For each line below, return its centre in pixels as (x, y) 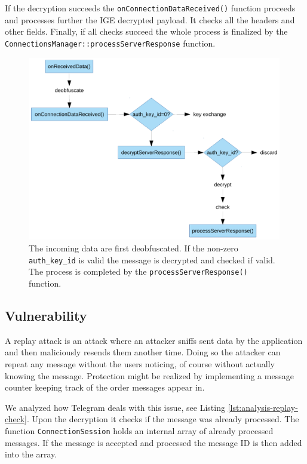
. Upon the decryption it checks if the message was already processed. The (163, 419)
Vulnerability (46, 315)
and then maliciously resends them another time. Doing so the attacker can (143, 352)
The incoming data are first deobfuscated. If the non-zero (133, 248)
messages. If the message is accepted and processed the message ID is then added (153, 442)
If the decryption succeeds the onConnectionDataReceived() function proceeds (150, 8)
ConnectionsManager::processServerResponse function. (110, 43)
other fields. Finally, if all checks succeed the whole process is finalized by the (146, 31)
